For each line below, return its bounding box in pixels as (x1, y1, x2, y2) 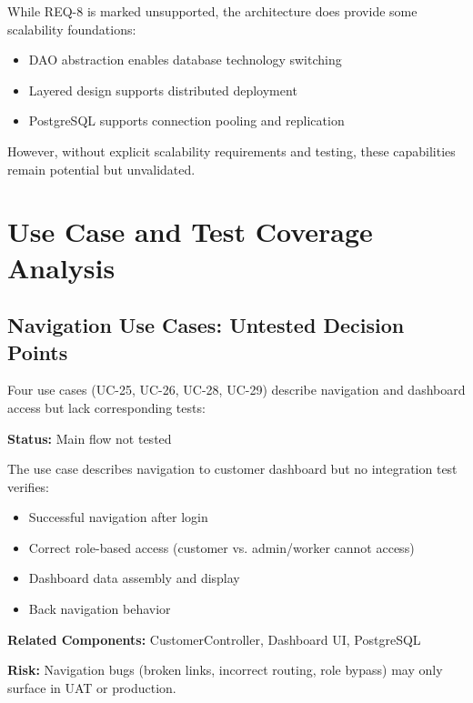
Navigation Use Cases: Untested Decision (7, 311, 405, 339)
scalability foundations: (7, 19, 136, 38)
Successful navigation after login (28, 507, 208, 527)
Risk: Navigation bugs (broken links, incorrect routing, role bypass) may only (7, 660, 443, 679)
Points (7, 337, 68, 366)
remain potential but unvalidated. (7, 159, 196, 178)
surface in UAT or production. (7, 678, 176, 697)
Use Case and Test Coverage (7, 213, 373, 250)
